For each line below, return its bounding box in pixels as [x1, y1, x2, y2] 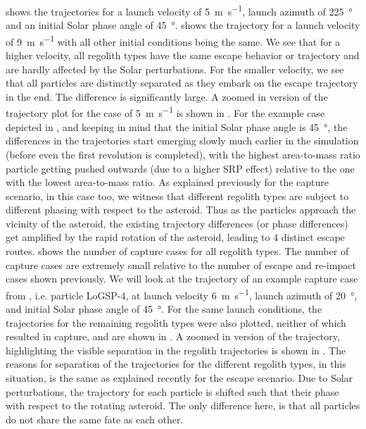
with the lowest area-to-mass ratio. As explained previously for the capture [6, 175, 329, 189]
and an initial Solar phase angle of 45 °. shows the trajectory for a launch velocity [6, 18, 360, 32]
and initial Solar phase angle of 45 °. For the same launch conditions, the [6, 301, 322, 316]
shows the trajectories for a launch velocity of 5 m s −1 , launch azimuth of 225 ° [6, 2, 353, 18]
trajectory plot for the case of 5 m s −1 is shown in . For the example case [6, 104, 325, 120]
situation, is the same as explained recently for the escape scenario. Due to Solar [6, 371, 353, 385]
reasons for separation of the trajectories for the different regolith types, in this [6, 356, 346, 371]
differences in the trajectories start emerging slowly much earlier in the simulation [6, 133, 359, 148]
